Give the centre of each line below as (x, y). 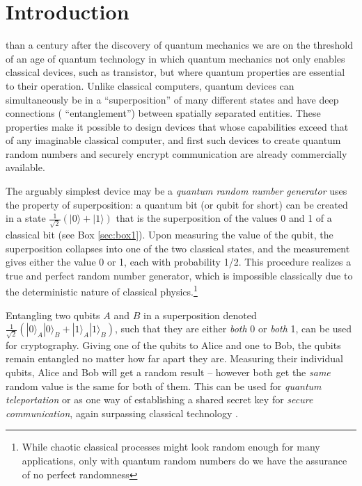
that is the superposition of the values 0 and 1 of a (224, 218)
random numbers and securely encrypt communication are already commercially (176, 153)
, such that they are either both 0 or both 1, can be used (233, 329)
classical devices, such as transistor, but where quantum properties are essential (175, 72)
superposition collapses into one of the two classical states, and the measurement (178, 248)
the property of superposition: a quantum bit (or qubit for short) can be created (177, 204)
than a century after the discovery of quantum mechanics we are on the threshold (179, 45)
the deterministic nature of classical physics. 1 (102, 290)
